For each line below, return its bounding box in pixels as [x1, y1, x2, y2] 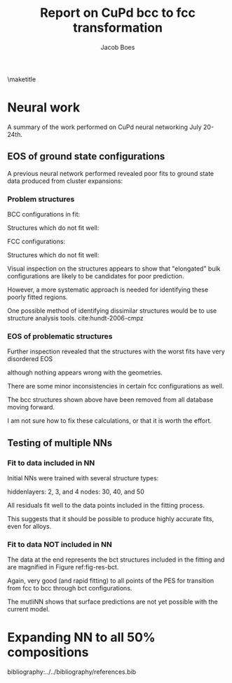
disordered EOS [7, 355, 53, 363]
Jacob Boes [100, 43, 135, 51]
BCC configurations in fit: [7, 210, 81, 218]
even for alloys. [7, 522, 52, 530]
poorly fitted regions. [7, 292, 68, 301]
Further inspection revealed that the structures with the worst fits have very [7, 347, 226, 356]
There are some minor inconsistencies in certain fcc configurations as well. [7, 382, 224, 391]
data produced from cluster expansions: [7, 177, 123, 185]
